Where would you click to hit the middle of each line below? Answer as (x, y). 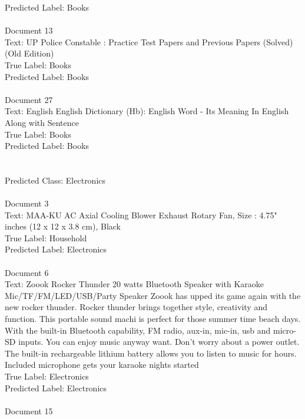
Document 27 (29, 99)
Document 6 (27, 272)
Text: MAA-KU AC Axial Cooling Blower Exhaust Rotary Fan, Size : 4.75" (141, 215)
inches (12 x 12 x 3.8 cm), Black (63, 226)
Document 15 (29, 410)
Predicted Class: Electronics (55, 180)
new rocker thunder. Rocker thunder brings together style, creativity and (136, 307)
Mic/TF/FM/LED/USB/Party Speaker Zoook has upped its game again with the (153, 295)
